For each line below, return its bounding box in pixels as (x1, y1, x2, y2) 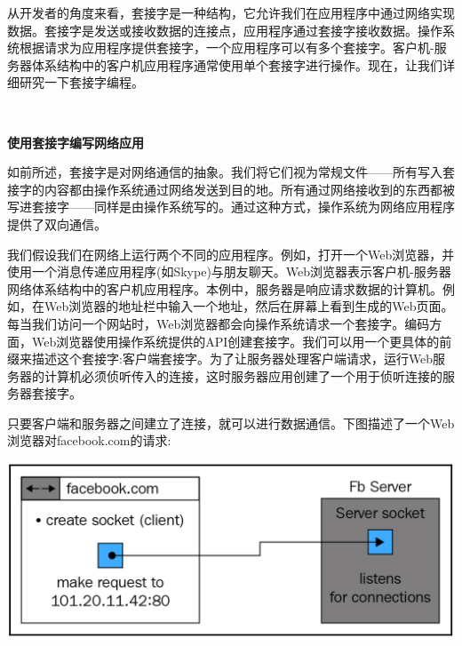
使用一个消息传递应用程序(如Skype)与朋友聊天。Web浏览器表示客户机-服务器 (7, 262, 451, 281)
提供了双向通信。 (7, 214, 107, 233)
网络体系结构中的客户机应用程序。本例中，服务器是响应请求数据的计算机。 (7, 279, 442, 298)
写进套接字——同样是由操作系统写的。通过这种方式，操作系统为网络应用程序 (7, 197, 455, 216)
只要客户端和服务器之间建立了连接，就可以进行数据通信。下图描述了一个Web (7, 413, 455, 432)
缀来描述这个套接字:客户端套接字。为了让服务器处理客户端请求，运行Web (7, 349, 434, 368)
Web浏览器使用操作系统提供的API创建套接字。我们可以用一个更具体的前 (31, 331, 452, 350)
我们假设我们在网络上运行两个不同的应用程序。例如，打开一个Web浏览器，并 (7, 244, 455, 263)
